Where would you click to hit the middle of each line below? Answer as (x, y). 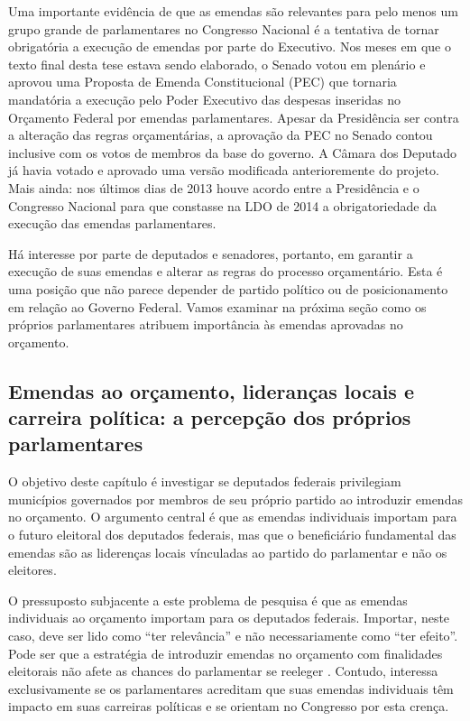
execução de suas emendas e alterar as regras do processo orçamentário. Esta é (226, 271)
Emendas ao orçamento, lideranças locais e (212, 390)
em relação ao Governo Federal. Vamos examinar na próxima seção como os (217, 306)
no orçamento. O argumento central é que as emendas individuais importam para (233, 517)
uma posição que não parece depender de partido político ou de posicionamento (228, 288)
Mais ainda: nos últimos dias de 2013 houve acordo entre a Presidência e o (214, 187)
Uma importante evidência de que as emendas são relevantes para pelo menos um (233, 11)
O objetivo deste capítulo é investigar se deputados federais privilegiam (205, 481)
